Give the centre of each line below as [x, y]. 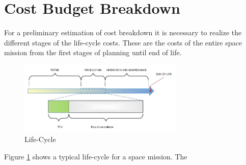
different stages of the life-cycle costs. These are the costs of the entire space [123, 42]
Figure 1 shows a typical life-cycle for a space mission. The [96, 156]
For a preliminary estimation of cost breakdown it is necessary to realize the [123, 32]
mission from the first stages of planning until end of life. [93, 52]
